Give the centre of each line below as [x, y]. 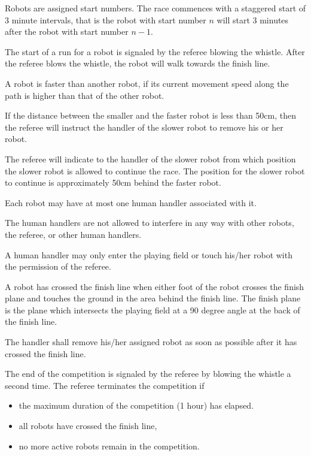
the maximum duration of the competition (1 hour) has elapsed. [136, 405]
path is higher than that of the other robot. [85, 95]
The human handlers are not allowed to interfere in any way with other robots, [150, 223]
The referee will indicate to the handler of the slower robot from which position [150, 158]
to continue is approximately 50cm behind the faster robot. [113, 182]
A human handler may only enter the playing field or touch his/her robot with [149, 254]
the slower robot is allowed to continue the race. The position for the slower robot [155, 170]
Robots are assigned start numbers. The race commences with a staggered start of [155, 8]
